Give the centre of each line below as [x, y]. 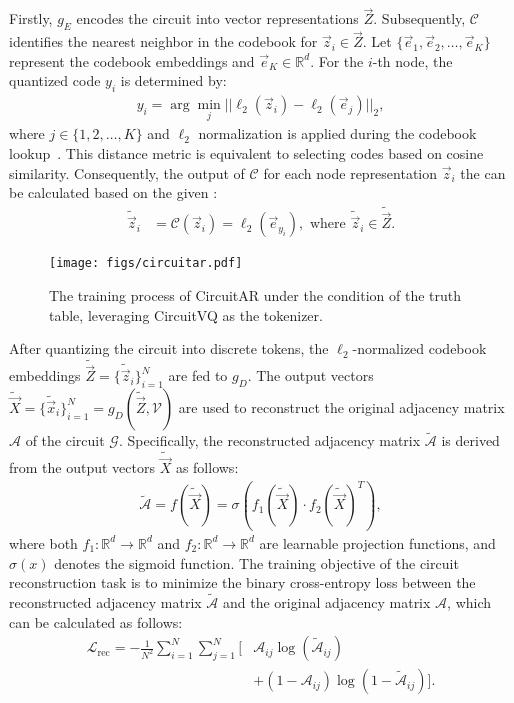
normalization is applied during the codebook [337, 133]
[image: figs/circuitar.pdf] [146, 263]
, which [469, 601]
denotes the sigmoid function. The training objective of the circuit [256, 562]
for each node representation [350, 172]
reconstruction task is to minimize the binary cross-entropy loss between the [242, 582]
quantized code [55, 80]
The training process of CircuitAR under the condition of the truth [255, 294]
